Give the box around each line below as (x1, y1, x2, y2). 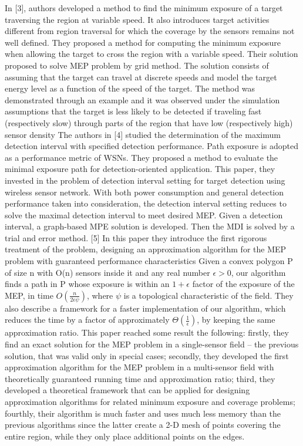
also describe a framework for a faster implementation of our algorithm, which (5, 302, 286, 314)
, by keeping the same (197, 313, 275, 326)
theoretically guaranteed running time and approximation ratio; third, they (5, 372, 275, 384)
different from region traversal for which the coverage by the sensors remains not (5, 25, 295, 37)
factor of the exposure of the (192, 278, 295, 290)
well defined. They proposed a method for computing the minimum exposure (5, 36, 281, 48)
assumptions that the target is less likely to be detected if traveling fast (5, 105, 262, 117)
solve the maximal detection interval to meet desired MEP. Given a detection (5, 208, 283, 221)
